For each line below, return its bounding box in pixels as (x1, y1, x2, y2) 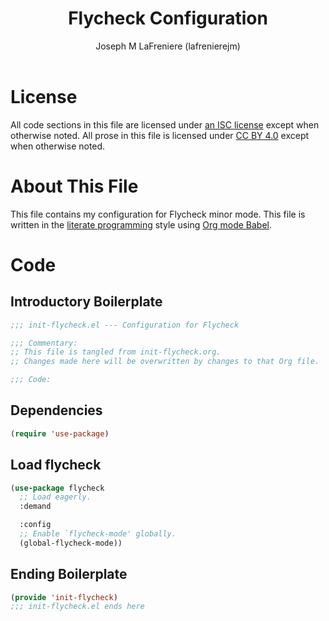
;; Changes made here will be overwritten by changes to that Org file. (10, 357, 320, 367)
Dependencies (10, 402, 103, 419)
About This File (10, 175, 139, 197)
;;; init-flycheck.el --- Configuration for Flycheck (10, 320, 240, 330)
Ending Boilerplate (10, 566, 128, 583)
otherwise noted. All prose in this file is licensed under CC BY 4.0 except (10, 129, 310, 141)
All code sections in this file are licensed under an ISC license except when (10, 118, 320, 131)
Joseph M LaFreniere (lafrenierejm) (95, 40, 241, 52)
